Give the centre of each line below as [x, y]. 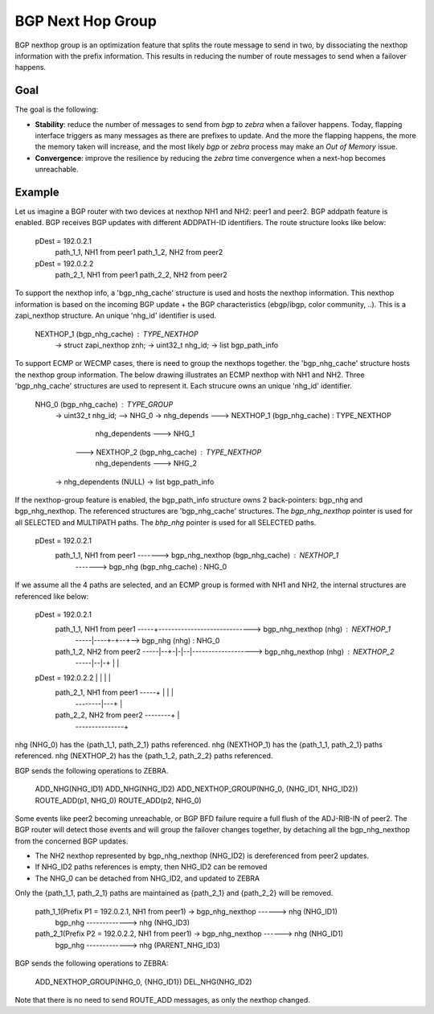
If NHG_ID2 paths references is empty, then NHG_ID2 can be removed [151, 867]
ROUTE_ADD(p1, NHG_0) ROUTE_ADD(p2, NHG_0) [118, 800]
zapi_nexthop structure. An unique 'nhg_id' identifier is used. [116, 316]
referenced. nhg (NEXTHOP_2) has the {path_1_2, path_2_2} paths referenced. [144, 756]
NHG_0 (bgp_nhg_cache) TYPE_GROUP [104, 404]
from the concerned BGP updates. [72, 841]
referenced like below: [52, 596]
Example [37, 192]
